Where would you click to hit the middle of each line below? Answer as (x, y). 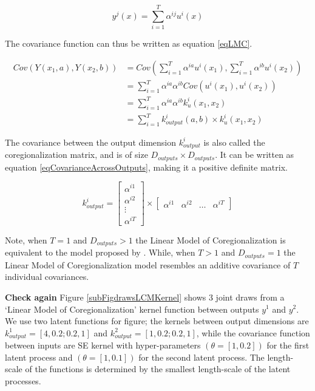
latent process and (39, 357)
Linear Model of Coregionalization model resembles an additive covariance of (148, 264)
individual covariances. (47, 277)
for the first (288, 345)
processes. (23, 380)
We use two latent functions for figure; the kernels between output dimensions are (157, 321)
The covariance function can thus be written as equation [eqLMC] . (129, 43)
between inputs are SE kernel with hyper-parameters (103, 345)
